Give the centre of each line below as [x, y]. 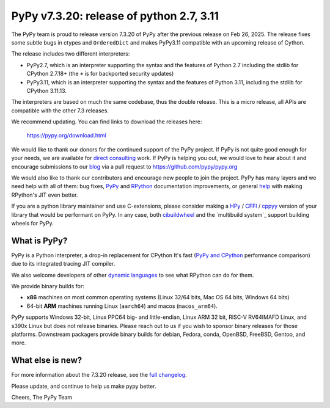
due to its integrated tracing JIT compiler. [63, 264]
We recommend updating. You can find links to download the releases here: [107, 122]
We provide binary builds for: [48, 286]
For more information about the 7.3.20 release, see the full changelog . [99, 375]
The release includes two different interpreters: [71, 54]
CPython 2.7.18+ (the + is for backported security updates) [100, 74]
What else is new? [47, 360]
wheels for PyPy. [33, 223]
